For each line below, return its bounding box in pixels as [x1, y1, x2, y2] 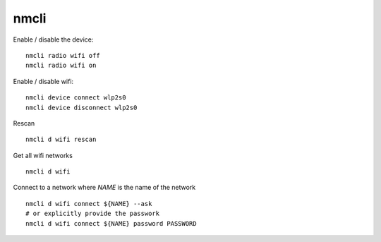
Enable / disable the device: [13, 35, 94, 44]
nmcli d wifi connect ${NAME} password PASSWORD [25, 219, 197, 227]
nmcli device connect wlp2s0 [25, 94, 126, 102]
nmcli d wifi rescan [25, 135, 97, 144]
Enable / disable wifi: [13, 77, 74, 85]
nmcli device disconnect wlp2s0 [25, 103, 138, 111]
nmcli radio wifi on [25, 61, 97, 70]
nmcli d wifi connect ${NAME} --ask [25, 200, 152, 207]
